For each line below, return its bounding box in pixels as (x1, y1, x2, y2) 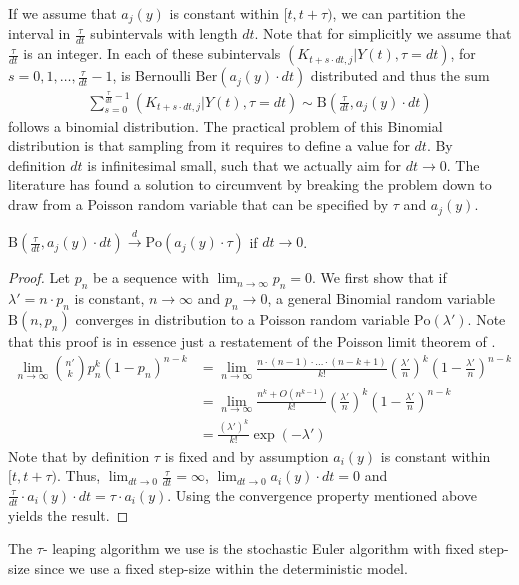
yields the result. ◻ (8, 504, 129, 525)
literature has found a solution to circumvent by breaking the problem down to (8, 174, 492, 195)
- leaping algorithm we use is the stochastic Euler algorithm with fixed (42, 538, 475, 559)
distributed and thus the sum (310, 65, 490, 86)
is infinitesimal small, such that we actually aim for (87, 154, 402, 175)
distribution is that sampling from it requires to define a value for (8, 135, 410, 156)
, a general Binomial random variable (267, 288, 495, 309)
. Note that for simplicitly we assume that (254, 23, 512, 44)
